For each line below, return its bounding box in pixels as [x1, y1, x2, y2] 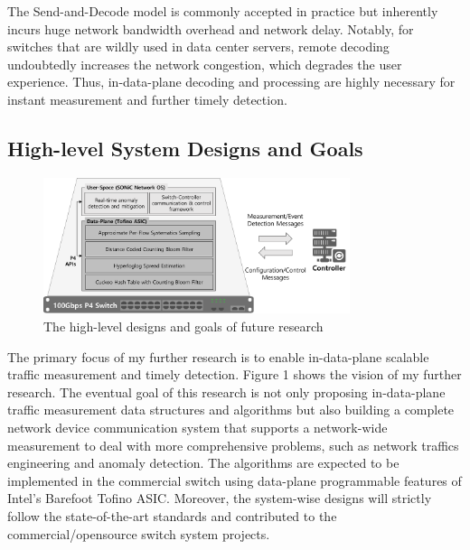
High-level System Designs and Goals [7, 134, 363, 162]
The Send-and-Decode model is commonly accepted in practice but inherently [7, 2, 438, 20]
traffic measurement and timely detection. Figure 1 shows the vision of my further [7, 365, 462, 384]
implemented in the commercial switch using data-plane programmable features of [7, 471, 462, 489]
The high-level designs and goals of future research [43, 317, 324, 336]
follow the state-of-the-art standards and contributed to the [7, 507, 337, 525]
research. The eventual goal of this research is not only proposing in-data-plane [7, 382, 446, 401]
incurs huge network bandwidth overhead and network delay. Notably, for [7, 19, 414, 38]
